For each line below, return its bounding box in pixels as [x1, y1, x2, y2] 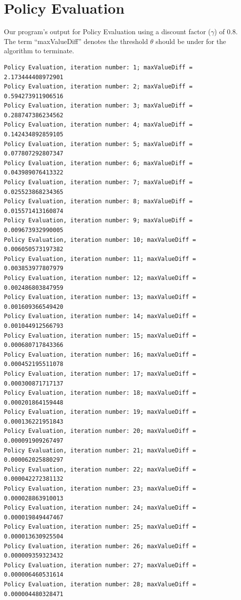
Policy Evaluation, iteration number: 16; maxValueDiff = [4, 351, 196, 358]
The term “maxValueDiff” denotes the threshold [4, 36, 148, 46]
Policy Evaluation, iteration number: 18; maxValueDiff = [4, 389, 196, 397]
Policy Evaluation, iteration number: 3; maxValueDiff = [4, 102, 193, 109]
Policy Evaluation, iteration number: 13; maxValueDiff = [4, 294, 196, 301]
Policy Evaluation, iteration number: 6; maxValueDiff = [4, 159, 193, 167]
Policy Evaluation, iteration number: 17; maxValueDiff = [4, 370, 196, 377]
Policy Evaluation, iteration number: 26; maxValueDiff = [4, 542, 196, 550]
